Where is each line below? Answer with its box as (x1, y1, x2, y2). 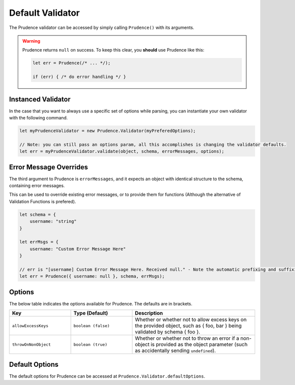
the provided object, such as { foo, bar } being (135, 322, 242, 329)
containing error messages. (9, 183, 65, 189)
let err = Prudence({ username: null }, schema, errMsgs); (19, 274, 165, 279)
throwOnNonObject (12, 342, 51, 347)
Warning (22, 38, 40, 44)
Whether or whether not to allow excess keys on (135, 316, 247, 323)
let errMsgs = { (19, 239, 59, 245)
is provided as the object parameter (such (150, 341, 248, 348)
